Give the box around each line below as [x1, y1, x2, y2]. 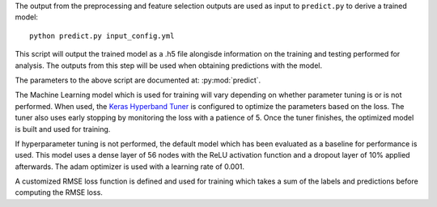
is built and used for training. [15, 124, 111, 133]
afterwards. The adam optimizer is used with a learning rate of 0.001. [15, 162, 244, 171]
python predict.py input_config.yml [29, 31, 175, 40]
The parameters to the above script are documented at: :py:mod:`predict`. [15, 75, 261, 85]
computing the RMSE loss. [15, 188, 103, 197]
